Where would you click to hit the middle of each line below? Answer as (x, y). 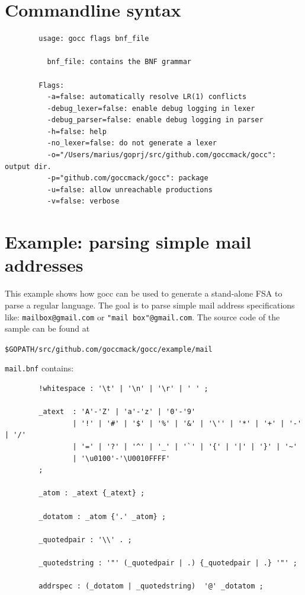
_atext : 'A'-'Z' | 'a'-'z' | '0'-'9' (117, 412)
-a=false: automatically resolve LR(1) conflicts (147, 97)
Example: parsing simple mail (128, 242)
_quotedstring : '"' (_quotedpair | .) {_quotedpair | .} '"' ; (168, 563)
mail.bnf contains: (39, 368)
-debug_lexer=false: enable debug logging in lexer (151, 108)
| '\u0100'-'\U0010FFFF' (121, 458)
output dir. (28, 166)
